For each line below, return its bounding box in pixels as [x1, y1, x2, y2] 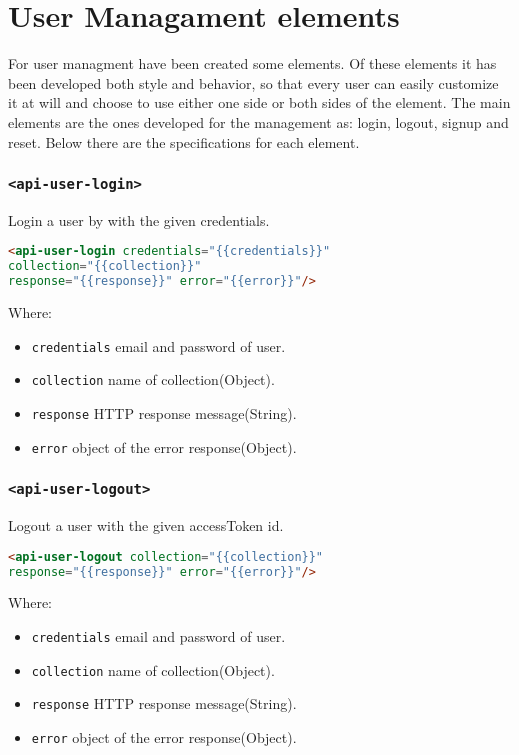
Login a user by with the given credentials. [8, 209, 270, 230]
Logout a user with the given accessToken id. [8, 515, 284, 536]
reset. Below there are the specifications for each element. [8, 131, 360, 152]
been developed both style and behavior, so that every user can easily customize [8, 72, 499, 93]
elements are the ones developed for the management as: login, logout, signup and [8, 111, 509, 132]
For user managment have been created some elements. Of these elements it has [8, 53, 497, 74]
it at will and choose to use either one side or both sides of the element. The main [8, 92, 511, 113]
